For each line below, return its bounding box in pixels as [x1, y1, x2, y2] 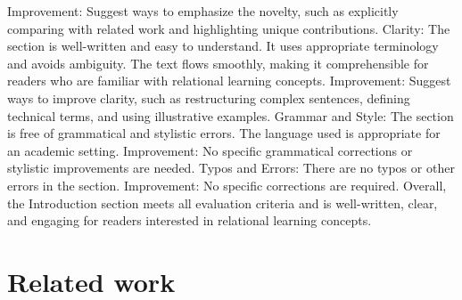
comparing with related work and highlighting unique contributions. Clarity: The [7, 19, 450, 37]
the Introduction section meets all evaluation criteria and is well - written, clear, [7, 193, 438, 212]
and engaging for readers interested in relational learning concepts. [7, 211, 372, 230]
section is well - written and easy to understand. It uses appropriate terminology [7, 36, 439, 55]
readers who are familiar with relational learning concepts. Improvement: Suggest [7, 71, 451, 90]
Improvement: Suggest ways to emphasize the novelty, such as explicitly [7, 2, 399, 20]
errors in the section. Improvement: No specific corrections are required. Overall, [7, 175, 447, 194]
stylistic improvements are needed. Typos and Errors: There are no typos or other [7, 158, 455, 177]
